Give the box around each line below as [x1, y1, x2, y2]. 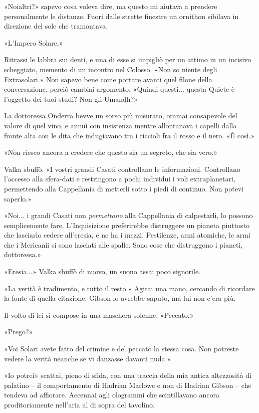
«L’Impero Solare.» [4, 37, 63, 48]
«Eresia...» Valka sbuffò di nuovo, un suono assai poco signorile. [4, 266, 200, 277]
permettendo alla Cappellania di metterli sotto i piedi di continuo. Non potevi [4, 183, 244, 193]
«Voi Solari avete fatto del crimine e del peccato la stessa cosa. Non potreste [4, 343, 239, 354]
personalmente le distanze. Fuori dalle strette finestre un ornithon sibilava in [4, 11, 239, 21]
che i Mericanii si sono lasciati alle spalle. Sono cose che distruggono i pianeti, [4, 239, 243, 250]
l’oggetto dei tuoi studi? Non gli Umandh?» [4, 93, 138, 104]
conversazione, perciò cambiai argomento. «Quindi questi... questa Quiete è [4, 84, 235, 94]
